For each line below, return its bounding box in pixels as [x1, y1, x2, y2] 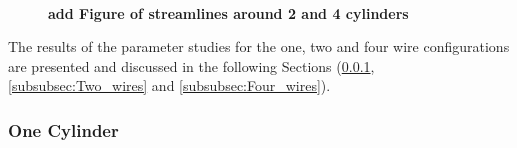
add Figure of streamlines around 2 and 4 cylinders [48, 2, 409, 23]
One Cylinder [8, 117, 119, 142]
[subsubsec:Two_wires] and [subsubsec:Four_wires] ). [8, 75, 331, 96]
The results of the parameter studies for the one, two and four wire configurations [8, 36, 510, 57]
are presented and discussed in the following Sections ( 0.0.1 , [8, 55, 375, 76]
